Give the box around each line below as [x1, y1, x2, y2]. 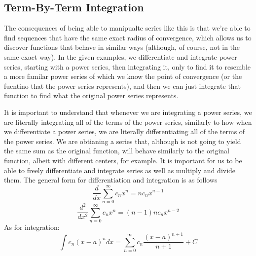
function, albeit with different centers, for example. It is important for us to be [4, 155, 242, 165]
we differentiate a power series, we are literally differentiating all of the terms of [4, 126, 245, 137]
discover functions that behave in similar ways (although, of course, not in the [4, 42, 240, 52]
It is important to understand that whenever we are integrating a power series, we [4, 107, 252, 117]
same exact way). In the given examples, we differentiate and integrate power [4, 51, 237, 62]
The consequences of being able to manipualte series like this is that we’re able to [4, 23, 251, 33]
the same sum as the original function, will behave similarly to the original [4, 146, 229, 156]
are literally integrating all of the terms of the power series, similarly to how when [4, 116, 252, 127]
